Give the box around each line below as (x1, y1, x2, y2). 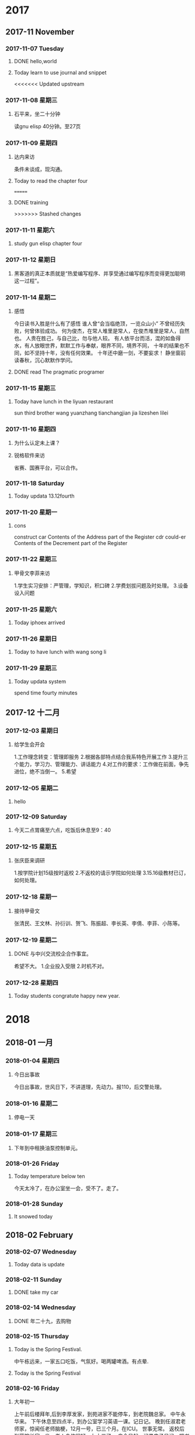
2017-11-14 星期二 (5, 293, 57, 302)
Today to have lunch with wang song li (13, 648, 106, 656)
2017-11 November (5, 27, 75, 37)
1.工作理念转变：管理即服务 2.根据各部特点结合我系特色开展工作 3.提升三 (13, 754, 189, 761)
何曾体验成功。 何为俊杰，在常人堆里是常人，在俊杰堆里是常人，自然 (24, 327, 190, 334)
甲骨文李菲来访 (13, 569, 50, 577)
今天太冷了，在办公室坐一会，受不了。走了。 (13, 1184, 122, 1191)
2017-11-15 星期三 (5, 384, 56, 392)
